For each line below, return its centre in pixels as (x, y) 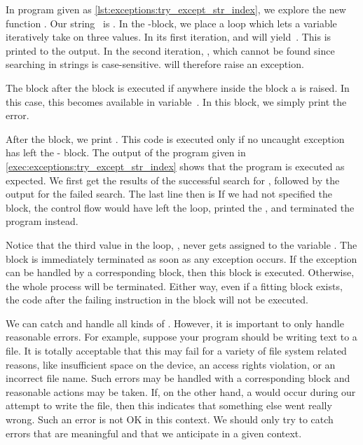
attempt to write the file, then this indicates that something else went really (169, 405)
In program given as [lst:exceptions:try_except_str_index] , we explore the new (176, 9)
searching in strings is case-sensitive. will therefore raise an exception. (155, 64)
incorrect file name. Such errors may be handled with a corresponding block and (178, 378)
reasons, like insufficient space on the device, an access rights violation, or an (171, 364)
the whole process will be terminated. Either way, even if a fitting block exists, (174, 286)
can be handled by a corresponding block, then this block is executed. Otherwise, (180, 272)
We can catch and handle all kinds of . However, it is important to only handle (175, 323)
